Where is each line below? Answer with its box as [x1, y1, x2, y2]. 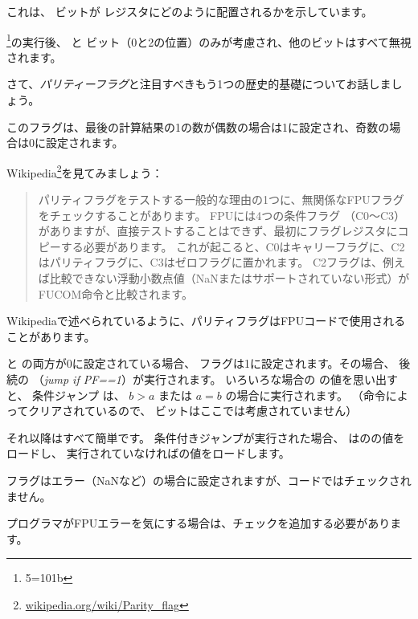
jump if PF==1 [43, 371, 121, 387]
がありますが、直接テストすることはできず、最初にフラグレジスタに [38, 222, 398, 239]
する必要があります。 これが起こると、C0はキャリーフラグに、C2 [60, 238, 405, 255]
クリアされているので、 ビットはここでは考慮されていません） [28, 402, 358, 419]
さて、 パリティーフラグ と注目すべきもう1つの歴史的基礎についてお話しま [6, 75, 391, 92]
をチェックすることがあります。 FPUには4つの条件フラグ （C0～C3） [38, 206, 406, 223]
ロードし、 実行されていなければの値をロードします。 [6, 445, 290, 462]
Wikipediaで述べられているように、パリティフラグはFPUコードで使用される [6, 312, 406, 329]
